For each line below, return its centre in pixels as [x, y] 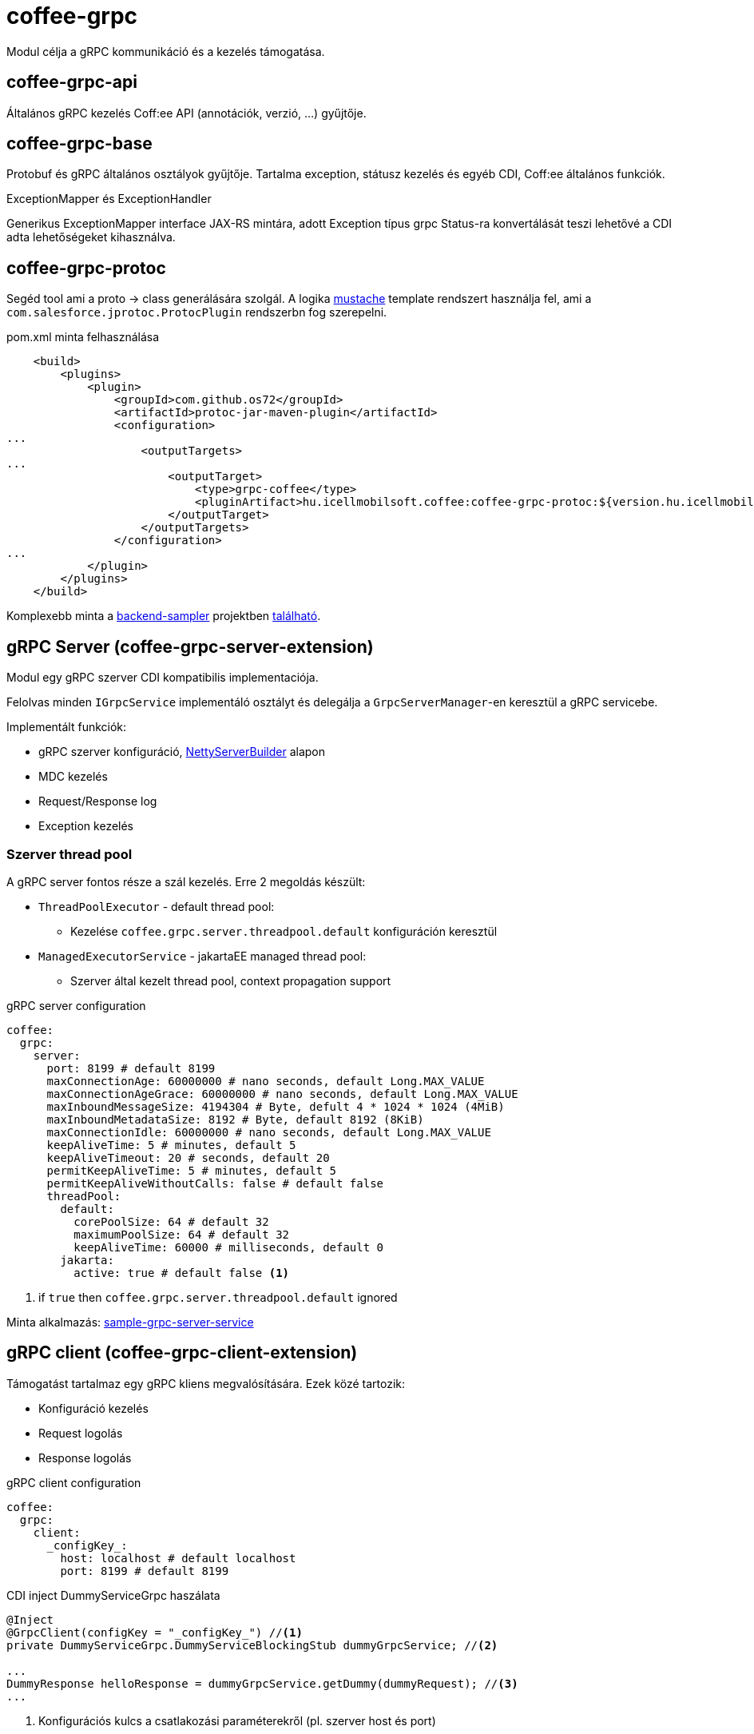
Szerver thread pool [69, 854]
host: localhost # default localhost [178, 1558]
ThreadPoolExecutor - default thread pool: [157, 906]
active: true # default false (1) [182, 1273]
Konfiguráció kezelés [93, 1408]
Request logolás [81, 1433]
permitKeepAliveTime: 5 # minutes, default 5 [192, 1170]
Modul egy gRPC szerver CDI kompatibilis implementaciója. [163, 678]
